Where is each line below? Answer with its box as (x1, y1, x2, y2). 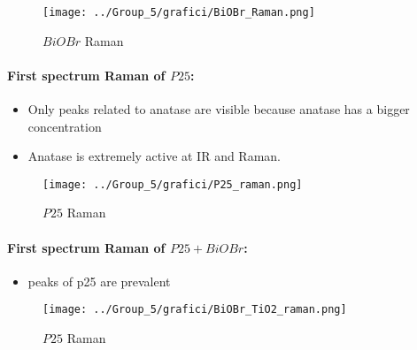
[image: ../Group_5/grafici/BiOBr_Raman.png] (42, 6, 315, 19)
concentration (27, 117, 102, 135)
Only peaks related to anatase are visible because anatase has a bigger (27, 100, 410, 118)
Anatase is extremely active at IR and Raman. (27, 147, 282, 165)
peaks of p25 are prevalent (27, 271, 171, 290)
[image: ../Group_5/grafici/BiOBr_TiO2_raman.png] (42, 303, 347, 316)
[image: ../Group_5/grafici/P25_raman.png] (42, 178, 303, 191)
